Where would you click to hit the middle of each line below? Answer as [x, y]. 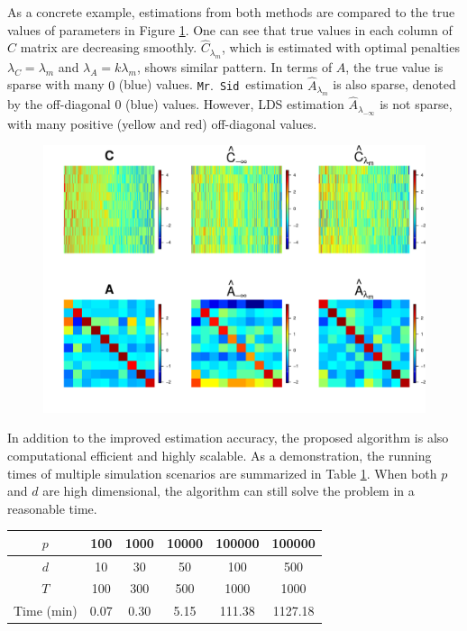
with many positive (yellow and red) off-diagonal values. [162, 123]
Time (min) [46, 611]
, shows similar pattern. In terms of [234, 66]
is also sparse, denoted [394, 84]
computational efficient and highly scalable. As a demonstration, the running [220, 455]
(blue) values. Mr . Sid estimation [211, 84]
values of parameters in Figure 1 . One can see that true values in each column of [230, 29]
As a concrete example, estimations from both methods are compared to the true [231, 12]
